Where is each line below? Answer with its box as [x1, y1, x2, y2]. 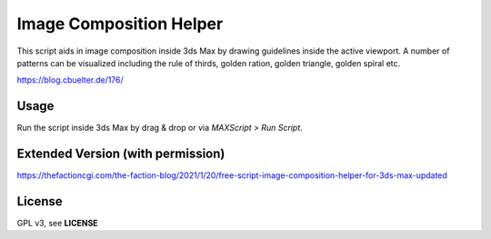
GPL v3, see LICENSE [16, 218, 99, 229]
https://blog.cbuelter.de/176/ [16, 75, 125, 85]
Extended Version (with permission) [16, 146, 225, 162]
